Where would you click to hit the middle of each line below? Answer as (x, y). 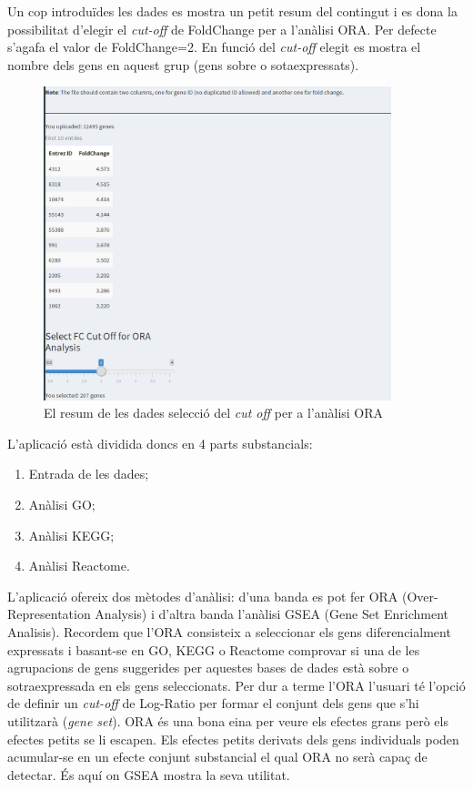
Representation (49, 614)
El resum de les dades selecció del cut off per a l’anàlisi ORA (214, 413)
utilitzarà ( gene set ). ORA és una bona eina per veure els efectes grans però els (228, 721)
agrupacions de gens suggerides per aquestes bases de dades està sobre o (208, 668)
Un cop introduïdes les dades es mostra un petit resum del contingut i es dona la (232, 11)
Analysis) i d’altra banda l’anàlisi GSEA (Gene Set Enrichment (272, 614)
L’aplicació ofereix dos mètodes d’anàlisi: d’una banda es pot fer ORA (203, 596)
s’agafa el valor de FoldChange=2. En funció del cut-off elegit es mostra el (214, 47)
